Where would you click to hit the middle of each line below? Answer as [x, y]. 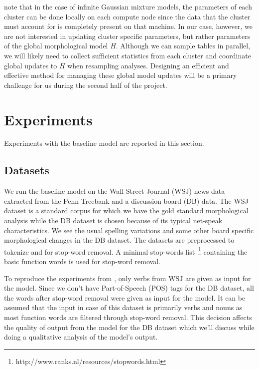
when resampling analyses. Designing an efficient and [148, 65]
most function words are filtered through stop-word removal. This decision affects [128, 317]
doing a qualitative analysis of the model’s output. [81, 337]
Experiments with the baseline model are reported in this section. [104, 143]
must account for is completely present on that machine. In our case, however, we [128, 26]
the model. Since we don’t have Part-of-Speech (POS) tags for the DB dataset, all [129, 288]
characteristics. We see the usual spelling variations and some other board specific [129, 230]
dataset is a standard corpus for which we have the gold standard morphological [126, 210]
